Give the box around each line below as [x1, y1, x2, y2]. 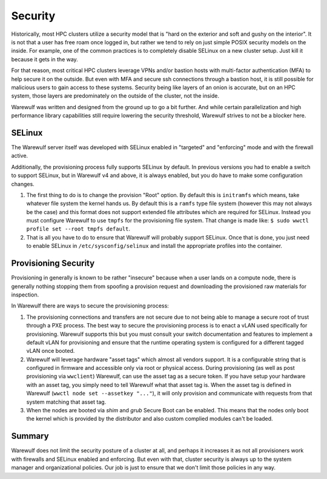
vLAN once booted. [26, 347, 75, 355]
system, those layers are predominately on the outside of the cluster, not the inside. [11, 92, 220, 99]
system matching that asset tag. [26, 398, 107, 406]
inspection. [11, 291, 39, 298]
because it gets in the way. [11, 55, 78, 63]
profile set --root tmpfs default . [26, 225, 130, 233]
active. [11, 152, 28, 159]
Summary [11, 431, 49, 441]
